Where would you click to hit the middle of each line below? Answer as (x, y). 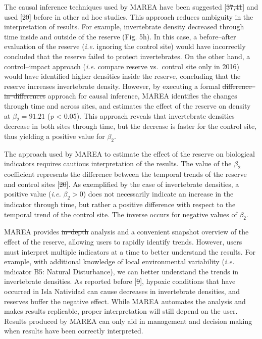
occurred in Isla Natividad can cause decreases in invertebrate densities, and (122, 291)
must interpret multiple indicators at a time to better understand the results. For (130, 251)
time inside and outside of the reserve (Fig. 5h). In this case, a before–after (120, 36)
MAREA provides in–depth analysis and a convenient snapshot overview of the (126, 232)
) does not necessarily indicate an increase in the (158, 194)
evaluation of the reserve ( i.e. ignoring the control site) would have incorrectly (125, 46)
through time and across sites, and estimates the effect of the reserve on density (127, 105)
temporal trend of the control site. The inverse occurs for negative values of (121, 214)
